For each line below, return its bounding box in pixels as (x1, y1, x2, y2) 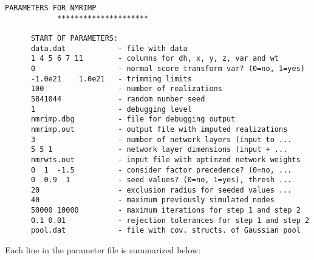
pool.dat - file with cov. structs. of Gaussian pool (30, 226, 301, 235)
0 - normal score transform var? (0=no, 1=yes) (30, 64, 305, 73)
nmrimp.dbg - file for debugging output (30, 115, 236, 124)
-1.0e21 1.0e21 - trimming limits (30, 74, 192, 83)
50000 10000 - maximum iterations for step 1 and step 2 (30, 206, 301, 215)
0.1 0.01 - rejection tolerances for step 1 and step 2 (30, 216, 310, 225)
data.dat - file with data (30, 44, 188, 53)
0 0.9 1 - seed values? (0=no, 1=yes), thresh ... (30, 176, 292, 185)
